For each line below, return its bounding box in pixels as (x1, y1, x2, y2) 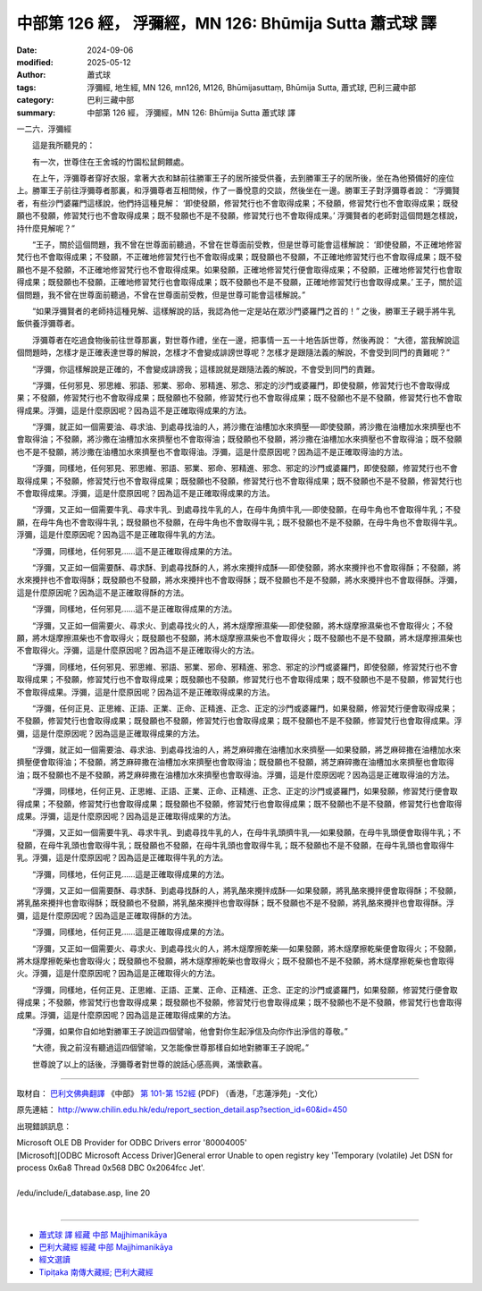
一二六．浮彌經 (16, 123, 71, 134)
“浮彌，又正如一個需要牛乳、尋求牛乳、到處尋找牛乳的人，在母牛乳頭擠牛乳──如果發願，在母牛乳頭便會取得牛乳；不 (31, 827, 461, 838)
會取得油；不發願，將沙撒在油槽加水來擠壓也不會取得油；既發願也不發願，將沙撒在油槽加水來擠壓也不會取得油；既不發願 (16, 434, 462, 444)
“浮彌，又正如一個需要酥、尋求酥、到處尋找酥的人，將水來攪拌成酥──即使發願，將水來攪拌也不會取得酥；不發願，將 (31, 562, 461, 572)
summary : (16, 107, 56, 118)
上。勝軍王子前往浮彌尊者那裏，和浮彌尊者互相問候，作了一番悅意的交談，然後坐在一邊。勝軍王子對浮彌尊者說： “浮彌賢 (16, 185, 461, 196)
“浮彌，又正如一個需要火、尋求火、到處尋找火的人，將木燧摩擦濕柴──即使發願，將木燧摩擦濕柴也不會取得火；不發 (31, 620, 454, 630)
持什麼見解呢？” (16, 223, 76, 233)
